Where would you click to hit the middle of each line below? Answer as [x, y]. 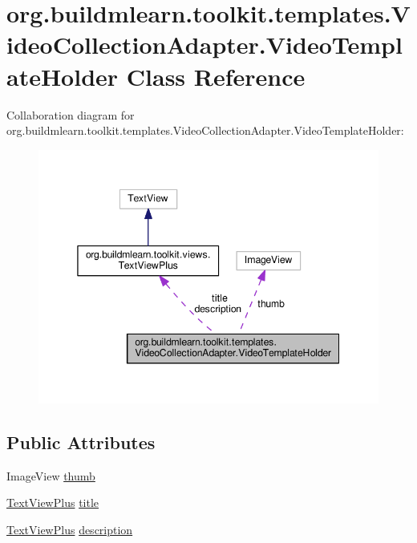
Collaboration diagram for [71, 114]
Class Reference [216, 76]
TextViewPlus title [53, 502]
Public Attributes [81, 442]
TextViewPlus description [70, 529]
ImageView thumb [51, 475]
